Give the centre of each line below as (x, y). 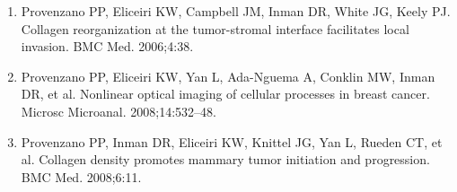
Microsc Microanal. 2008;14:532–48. (119, 111)
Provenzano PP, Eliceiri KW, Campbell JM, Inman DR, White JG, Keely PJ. (236, 11)
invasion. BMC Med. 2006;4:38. (107, 46)
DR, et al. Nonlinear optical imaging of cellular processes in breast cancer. (225, 94)
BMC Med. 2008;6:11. (81, 176)
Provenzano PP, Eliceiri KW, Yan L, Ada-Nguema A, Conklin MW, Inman (228, 76)
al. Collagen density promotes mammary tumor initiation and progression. (225, 159)
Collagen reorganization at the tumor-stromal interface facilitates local (215, 28)
